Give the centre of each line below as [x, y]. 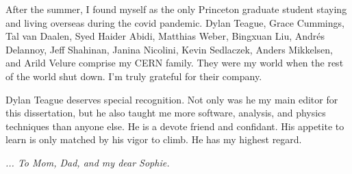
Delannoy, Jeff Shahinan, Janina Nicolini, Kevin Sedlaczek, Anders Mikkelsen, [169, 49]
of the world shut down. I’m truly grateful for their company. [134, 76]
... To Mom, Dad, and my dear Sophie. [88, 162]
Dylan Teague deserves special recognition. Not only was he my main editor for [172, 99]
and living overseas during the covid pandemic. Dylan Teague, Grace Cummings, [175, 22]
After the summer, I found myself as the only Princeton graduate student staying [176, 9]
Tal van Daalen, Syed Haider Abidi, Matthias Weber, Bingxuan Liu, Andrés [165, 36]
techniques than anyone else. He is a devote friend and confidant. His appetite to [175, 126]
